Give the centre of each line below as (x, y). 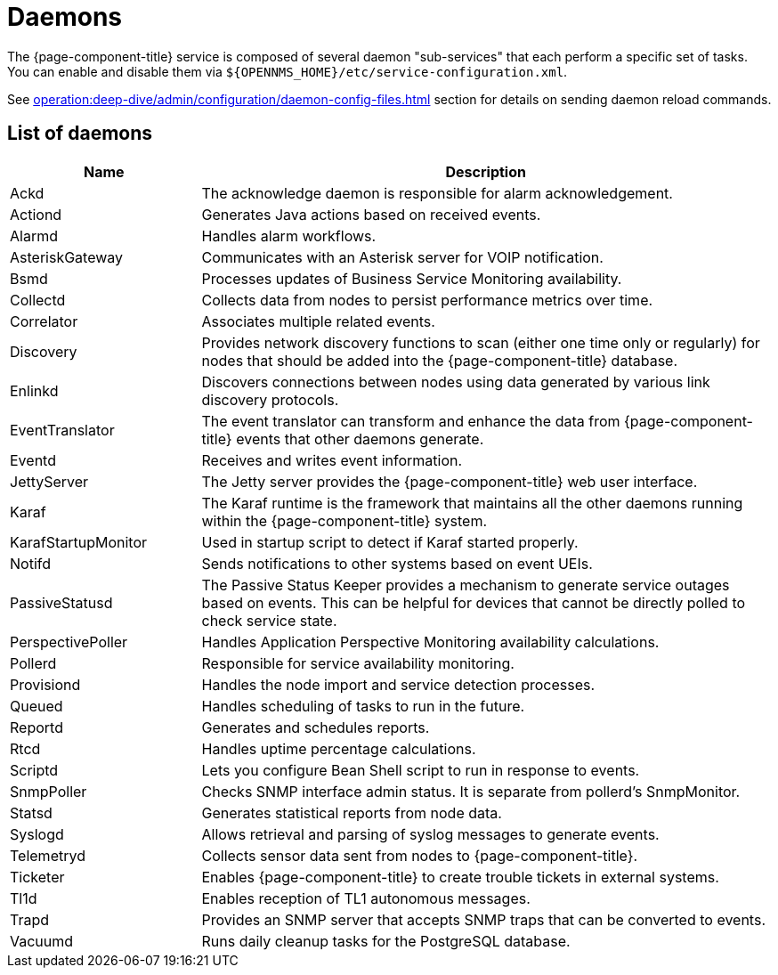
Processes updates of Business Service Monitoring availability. (412, 278)
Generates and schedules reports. (316, 727)
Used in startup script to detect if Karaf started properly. (390, 542)
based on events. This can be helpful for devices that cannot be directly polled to (474, 602)
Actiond (36, 214)
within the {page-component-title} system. (344, 520)
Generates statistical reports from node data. (352, 812)
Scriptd (34, 770)
